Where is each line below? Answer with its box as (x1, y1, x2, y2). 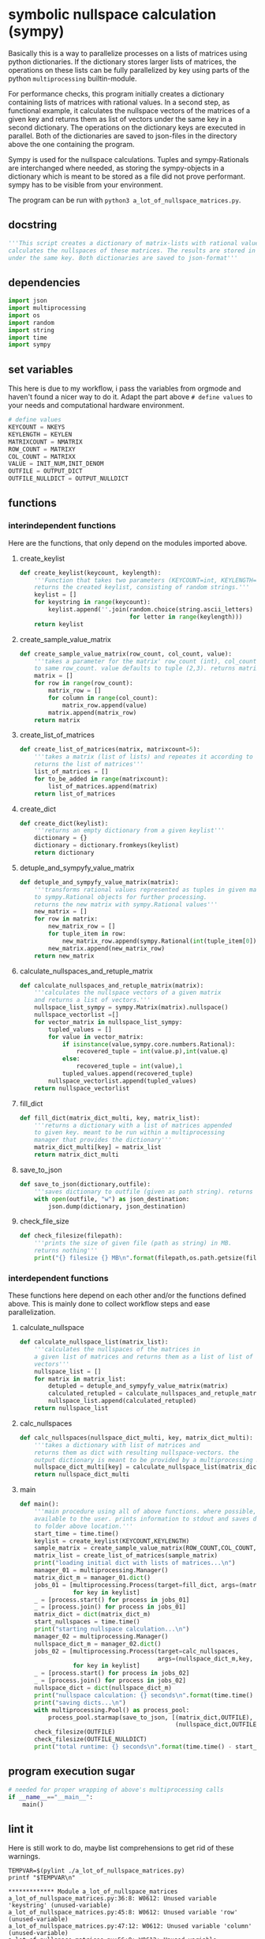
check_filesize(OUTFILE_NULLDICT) (34, 1736, 147, 1744)
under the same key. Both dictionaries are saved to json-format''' (8, 254, 238, 262)
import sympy (8, 341, 51, 349)
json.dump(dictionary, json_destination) (48, 1202, 187, 1211)
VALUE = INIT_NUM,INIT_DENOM (8, 460, 104, 468)
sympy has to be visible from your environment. (8, 180, 163, 189)
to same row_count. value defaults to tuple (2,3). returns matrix (34, 664, 260, 673)
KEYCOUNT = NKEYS (8, 423, 65, 431)
